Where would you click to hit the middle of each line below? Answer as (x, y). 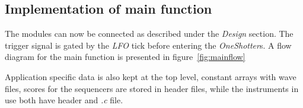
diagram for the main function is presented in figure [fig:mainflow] (125, 57)
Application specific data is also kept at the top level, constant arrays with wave (151, 76)
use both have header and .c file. (64, 100)
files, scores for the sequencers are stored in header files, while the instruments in (152, 88)
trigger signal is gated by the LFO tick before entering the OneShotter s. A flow (148, 45)
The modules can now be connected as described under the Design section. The (149, 34)
